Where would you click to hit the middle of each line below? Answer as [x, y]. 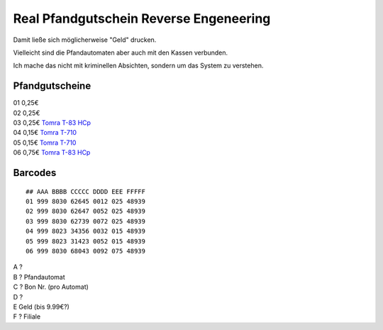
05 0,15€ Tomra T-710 [45, 143]
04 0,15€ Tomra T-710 [45, 133]
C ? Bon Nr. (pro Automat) [51, 287]
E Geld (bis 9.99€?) [41, 307]
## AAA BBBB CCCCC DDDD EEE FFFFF [85, 191]
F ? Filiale [27, 317]
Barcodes [35, 173]
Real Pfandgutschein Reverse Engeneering [142, 18]
